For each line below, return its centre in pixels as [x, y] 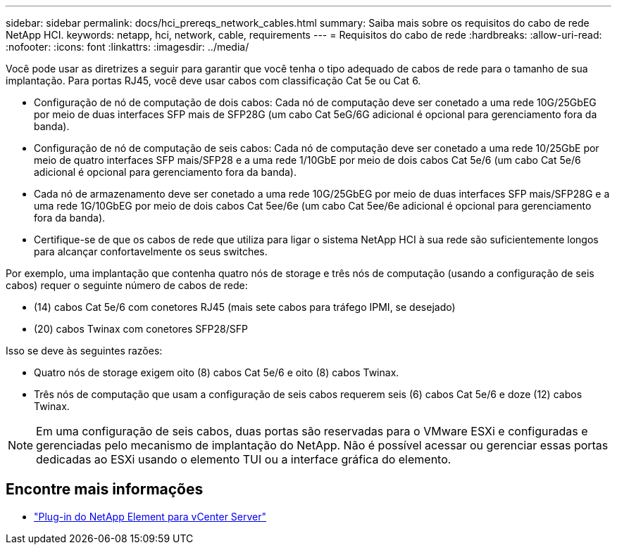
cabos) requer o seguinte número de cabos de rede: [127, 285]
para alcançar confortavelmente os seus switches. [151, 251]
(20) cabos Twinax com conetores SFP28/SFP [141, 329]
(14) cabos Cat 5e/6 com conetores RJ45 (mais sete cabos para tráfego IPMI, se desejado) [245, 307]
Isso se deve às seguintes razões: [84, 351]
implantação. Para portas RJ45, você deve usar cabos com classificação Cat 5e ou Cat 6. [213, 81]
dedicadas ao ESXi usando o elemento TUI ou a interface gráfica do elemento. [244, 459]
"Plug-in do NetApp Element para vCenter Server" [150, 516]
